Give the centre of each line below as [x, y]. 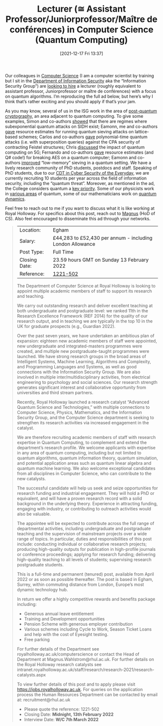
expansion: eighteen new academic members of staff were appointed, [87, 341]
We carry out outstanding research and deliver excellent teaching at [85, 306]
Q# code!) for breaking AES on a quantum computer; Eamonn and [71, 157]
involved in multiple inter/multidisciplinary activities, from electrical [83, 377]
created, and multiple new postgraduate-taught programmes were [83, 351]
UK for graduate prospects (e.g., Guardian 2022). [66, 326]
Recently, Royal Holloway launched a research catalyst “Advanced [83, 402]
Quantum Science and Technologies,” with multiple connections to [83, 407]
